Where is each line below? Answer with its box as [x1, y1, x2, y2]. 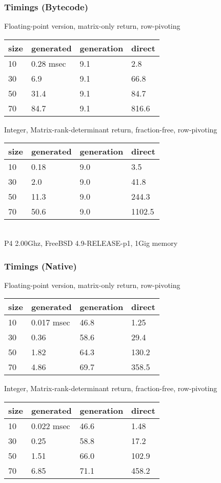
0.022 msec [31, 420, 70, 432]
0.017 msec [31, 316, 70, 329]
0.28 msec [31, 57, 66, 69]
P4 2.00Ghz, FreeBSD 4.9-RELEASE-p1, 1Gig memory [4, 238, 178, 248]
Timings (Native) [4, 259, 77, 272]
